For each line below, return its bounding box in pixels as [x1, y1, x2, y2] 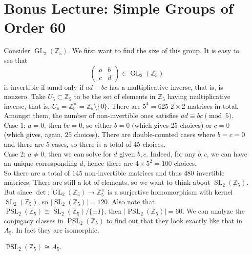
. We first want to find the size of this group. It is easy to [68, 45, 239, 56]
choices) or [180, 119, 212, 130]
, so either [82, 119, 112, 130]
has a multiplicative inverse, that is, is [109, 81, 223, 92]
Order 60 [4, 17, 66, 37]
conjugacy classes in [4, 215, 63, 225]
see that [4, 55, 28, 65]
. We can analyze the [182, 206, 245, 216]
